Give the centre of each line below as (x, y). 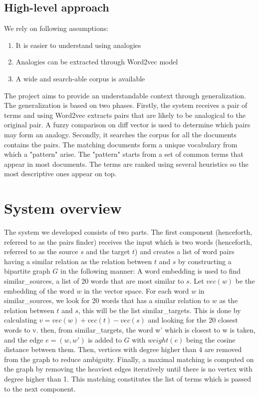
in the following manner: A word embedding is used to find (151, 271)
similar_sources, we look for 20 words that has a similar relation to (107, 300)
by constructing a (205, 261)
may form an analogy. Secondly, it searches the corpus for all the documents (120, 134)
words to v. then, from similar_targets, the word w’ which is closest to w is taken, (130, 329)
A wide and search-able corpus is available (80, 78)
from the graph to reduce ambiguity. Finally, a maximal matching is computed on (129, 359)
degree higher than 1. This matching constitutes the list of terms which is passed (128, 378)
